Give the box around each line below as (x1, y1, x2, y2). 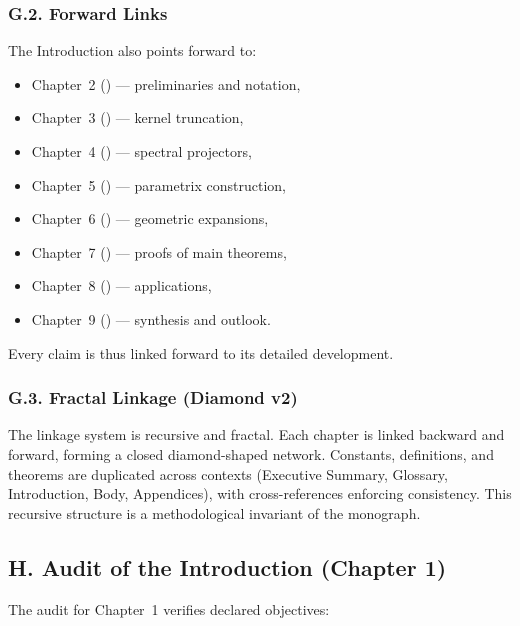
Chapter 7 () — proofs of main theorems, (31, 241, 287, 262)
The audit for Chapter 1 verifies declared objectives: (8, 598, 330, 619)
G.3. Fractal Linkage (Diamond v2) (8, 385, 298, 410)
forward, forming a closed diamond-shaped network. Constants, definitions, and (8, 443, 494, 464)
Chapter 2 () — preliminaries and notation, (31, 73, 301, 94)
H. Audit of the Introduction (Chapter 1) (8, 551, 447, 582)
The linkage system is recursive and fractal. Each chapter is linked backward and (8, 424, 505, 445)
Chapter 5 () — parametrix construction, (31, 174, 286, 195)
